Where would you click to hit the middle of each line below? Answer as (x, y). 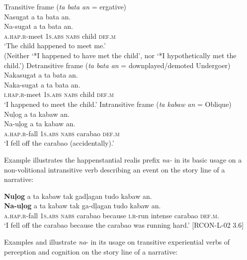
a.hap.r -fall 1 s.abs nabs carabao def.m (62, 133)
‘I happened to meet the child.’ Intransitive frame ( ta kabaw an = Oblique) (118, 104)
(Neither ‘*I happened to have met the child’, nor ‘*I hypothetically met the (120, 55)
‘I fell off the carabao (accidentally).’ (59, 143)
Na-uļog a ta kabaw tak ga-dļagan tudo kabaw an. (82, 206)
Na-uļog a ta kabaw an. (40, 124)
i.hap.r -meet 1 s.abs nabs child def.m (59, 94)
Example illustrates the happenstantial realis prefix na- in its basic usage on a (123, 159)
